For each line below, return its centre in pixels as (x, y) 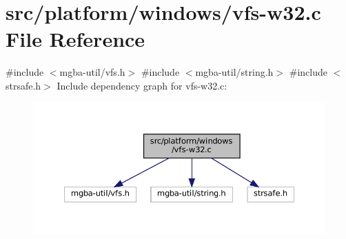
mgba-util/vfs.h (92, 72)
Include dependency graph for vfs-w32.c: (142, 85)
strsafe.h (23, 85)
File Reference (75, 39)
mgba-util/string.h (234, 72)
